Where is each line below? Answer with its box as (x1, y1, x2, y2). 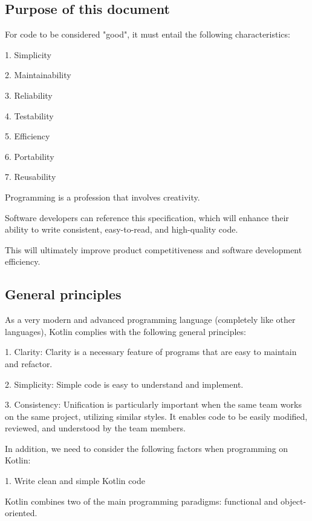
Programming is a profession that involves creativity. (5, 190, 200, 203)
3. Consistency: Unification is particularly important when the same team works (5, 398, 302, 411)
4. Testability (5, 109, 54, 122)
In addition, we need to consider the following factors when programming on (5, 442, 288, 454)
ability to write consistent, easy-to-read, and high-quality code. (5, 223, 238, 236)
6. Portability (5, 150, 54, 162)
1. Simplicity (5, 48, 52, 61)
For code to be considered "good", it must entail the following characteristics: (5, 28, 290, 41)
